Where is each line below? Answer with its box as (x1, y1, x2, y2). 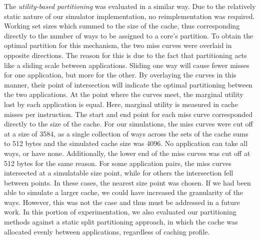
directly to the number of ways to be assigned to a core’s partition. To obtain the (4, 30, 253, 40)
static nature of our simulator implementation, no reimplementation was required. (4, 10, 255, 21)
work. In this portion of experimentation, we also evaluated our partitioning (4, 206, 236, 217)
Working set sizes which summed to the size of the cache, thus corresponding (4, 20, 240, 31)
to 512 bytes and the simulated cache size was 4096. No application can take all (4, 138, 248, 148)
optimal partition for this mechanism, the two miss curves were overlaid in (4, 40, 232, 50)
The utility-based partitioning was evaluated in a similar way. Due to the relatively (4, 1, 256, 11)
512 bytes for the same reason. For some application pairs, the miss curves (4, 157, 231, 168)
